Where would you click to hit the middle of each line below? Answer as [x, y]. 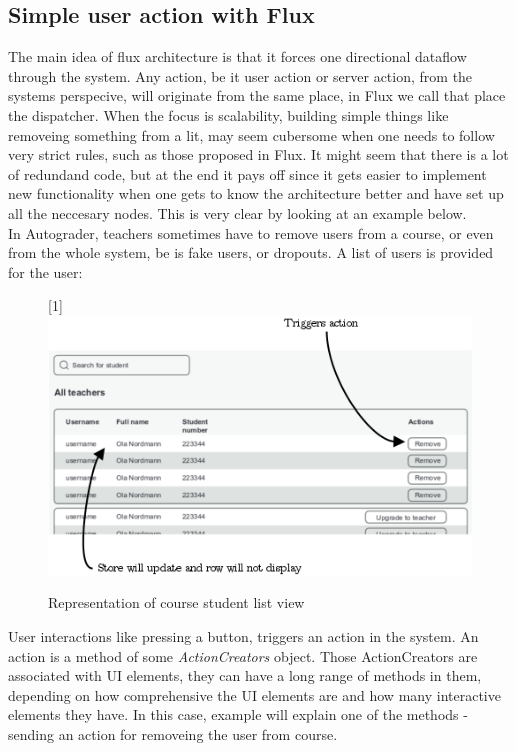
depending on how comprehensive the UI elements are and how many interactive [254, 694]
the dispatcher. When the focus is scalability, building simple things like [228, 114]
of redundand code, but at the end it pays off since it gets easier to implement [247, 173]
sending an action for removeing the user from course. [173, 733]
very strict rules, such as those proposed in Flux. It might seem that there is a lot [258, 154]
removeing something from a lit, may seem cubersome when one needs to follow [251, 134]
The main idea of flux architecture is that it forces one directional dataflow [237, 56]
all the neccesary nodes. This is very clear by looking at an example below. [237, 212]
